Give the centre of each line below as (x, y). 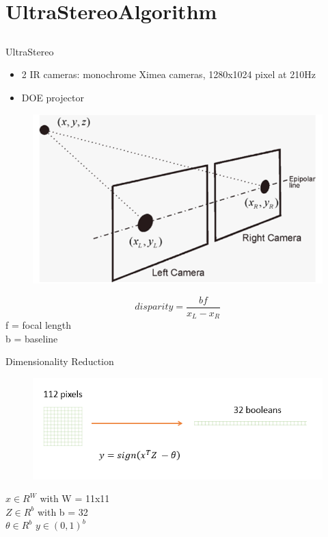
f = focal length (39, 325)
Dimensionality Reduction (60, 361)
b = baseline (32, 338)
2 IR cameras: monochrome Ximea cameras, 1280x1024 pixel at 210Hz (168, 74)
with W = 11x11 (75, 498)
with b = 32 (63, 511)
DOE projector (53, 97)
